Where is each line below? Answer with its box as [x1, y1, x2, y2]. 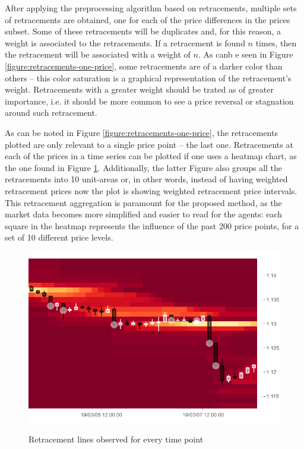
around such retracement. [5, 106, 97, 119]
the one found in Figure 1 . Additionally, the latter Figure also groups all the [5, 161, 283, 173]
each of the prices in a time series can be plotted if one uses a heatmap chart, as [5, 150, 297, 162]
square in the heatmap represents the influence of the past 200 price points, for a [5, 219, 299, 232]
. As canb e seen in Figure [198, 48, 293, 61]
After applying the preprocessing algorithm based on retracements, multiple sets [5, 2, 297, 14]
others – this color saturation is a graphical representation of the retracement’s [5, 71, 292, 84]
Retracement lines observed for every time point [28, 432, 204, 445]
